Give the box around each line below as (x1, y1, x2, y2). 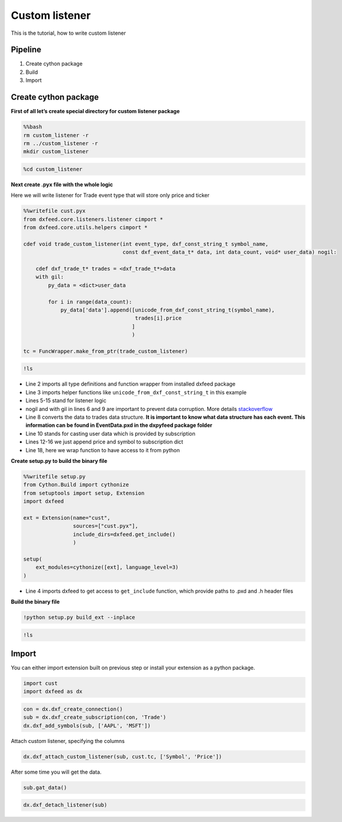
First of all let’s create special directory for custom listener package (11, 108, 180, 115)
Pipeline (11, 45, 42, 55)
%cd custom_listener (23, 166, 82, 172)
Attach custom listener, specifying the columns (11, 737, 125, 744)
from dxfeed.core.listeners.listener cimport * (23, 216, 163, 222)
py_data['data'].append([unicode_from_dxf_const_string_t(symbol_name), (60, 307, 275, 313)
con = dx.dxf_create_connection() (23, 706, 123, 713)
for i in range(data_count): (48, 298, 132, 305)
